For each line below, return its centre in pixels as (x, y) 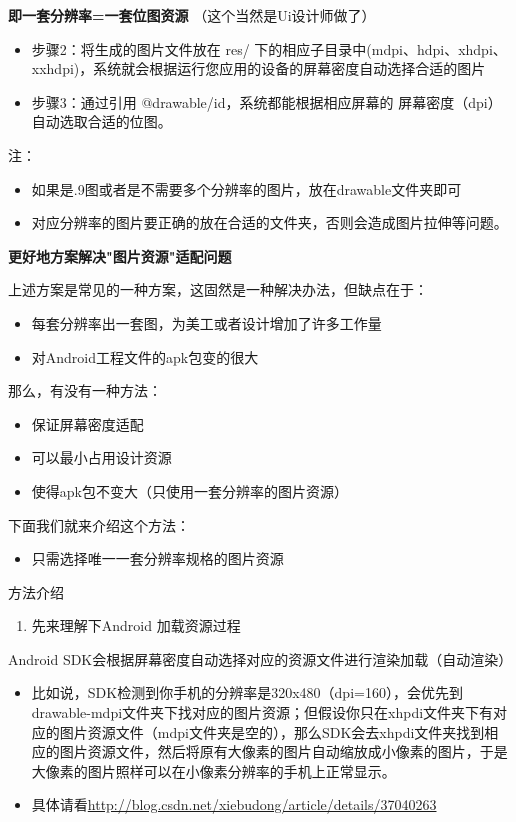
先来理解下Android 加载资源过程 (136, 625)
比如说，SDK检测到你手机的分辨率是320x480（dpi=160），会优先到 (247, 692)
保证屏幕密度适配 (87, 423)
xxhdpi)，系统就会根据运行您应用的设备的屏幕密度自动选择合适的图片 (258, 68)
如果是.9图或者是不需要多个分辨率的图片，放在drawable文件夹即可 (246, 188)
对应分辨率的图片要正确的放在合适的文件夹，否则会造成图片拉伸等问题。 (269, 222)
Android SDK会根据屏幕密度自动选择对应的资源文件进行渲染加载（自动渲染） (260, 658)
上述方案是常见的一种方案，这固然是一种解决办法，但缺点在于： (218, 289)
